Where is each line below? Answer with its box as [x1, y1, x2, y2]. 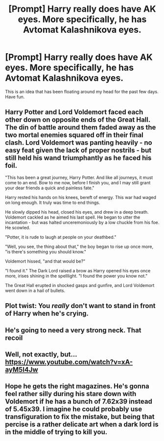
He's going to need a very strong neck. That [5, 326, 141, 334]
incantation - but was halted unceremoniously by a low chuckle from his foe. [5, 219, 160, 225]
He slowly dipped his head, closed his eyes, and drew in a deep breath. [5, 209, 149, 215]
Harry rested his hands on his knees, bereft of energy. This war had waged [5, 194, 157, 200]
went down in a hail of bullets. [5, 287, 65, 293]
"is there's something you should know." [5, 248, 87, 255]
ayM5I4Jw [5, 365, 38, 374]
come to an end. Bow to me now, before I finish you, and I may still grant [5, 179, 151, 185]
